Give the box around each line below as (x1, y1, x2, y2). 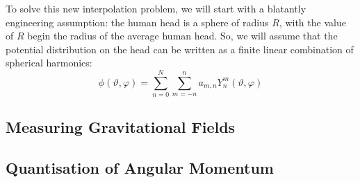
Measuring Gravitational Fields (6, 116, 236, 138)
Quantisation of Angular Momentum (6, 157, 274, 179)
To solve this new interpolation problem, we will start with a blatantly (6, 1, 306, 15)
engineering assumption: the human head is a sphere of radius (6, 15, 269, 29)
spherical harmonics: (6, 55, 92, 70)
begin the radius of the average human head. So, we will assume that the (27, 28, 338, 43)
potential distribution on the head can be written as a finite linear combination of (6, 42, 354, 56)
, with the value (279, 15, 346, 29)
